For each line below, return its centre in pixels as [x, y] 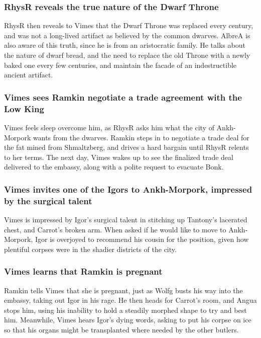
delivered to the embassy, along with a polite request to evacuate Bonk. [114, 167]
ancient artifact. [29, 75]
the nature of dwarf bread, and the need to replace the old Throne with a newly [127, 55]
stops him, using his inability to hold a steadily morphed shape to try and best [125, 310]
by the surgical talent [48, 200]
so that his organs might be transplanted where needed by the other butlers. [121, 329]
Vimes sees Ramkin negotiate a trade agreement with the [123, 97]
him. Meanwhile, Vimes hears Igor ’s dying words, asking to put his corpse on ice [128, 320]
